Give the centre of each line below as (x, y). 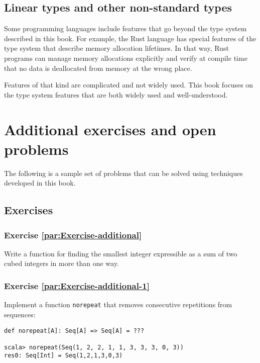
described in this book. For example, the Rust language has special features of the (130, 38)
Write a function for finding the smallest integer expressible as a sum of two (121, 253)
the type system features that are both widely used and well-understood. (116, 94)
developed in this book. (40, 183)
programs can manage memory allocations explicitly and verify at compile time (126, 58)
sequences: (20, 314)
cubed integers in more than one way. (61, 263)
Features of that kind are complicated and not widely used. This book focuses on (129, 85)
